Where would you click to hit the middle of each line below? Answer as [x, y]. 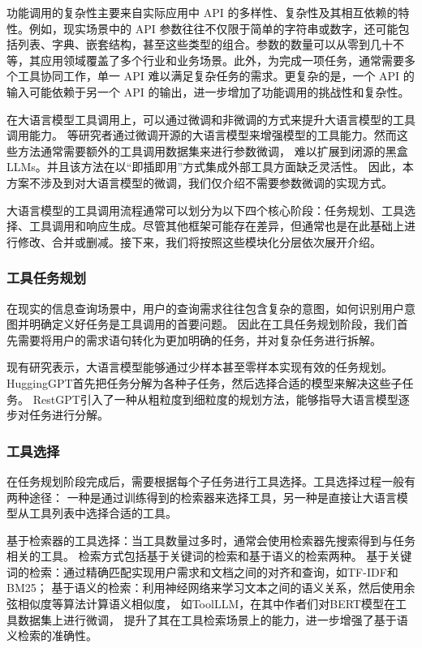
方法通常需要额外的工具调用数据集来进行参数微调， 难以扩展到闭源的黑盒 [213, 150]
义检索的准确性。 [52, 635]
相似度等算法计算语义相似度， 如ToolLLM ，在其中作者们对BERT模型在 [206, 604]
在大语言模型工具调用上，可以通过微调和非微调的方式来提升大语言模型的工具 [211, 119]
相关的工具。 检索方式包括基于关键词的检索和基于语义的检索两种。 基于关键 [209, 556]
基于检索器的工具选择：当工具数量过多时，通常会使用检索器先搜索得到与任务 [211, 540]
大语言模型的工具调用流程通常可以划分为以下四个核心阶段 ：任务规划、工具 [205, 210]
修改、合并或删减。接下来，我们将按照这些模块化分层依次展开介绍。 [199, 241]
